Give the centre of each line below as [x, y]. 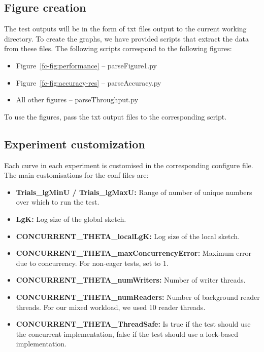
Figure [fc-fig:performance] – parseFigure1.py [87, 65]
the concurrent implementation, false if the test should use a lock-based [127, 334]
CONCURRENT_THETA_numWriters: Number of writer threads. [131, 280]
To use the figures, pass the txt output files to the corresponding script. [115, 116]
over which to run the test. [58, 202]
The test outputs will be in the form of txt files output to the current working [125, 29]
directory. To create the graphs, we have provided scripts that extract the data [126, 38]
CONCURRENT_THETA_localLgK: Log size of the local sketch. [128, 236]
